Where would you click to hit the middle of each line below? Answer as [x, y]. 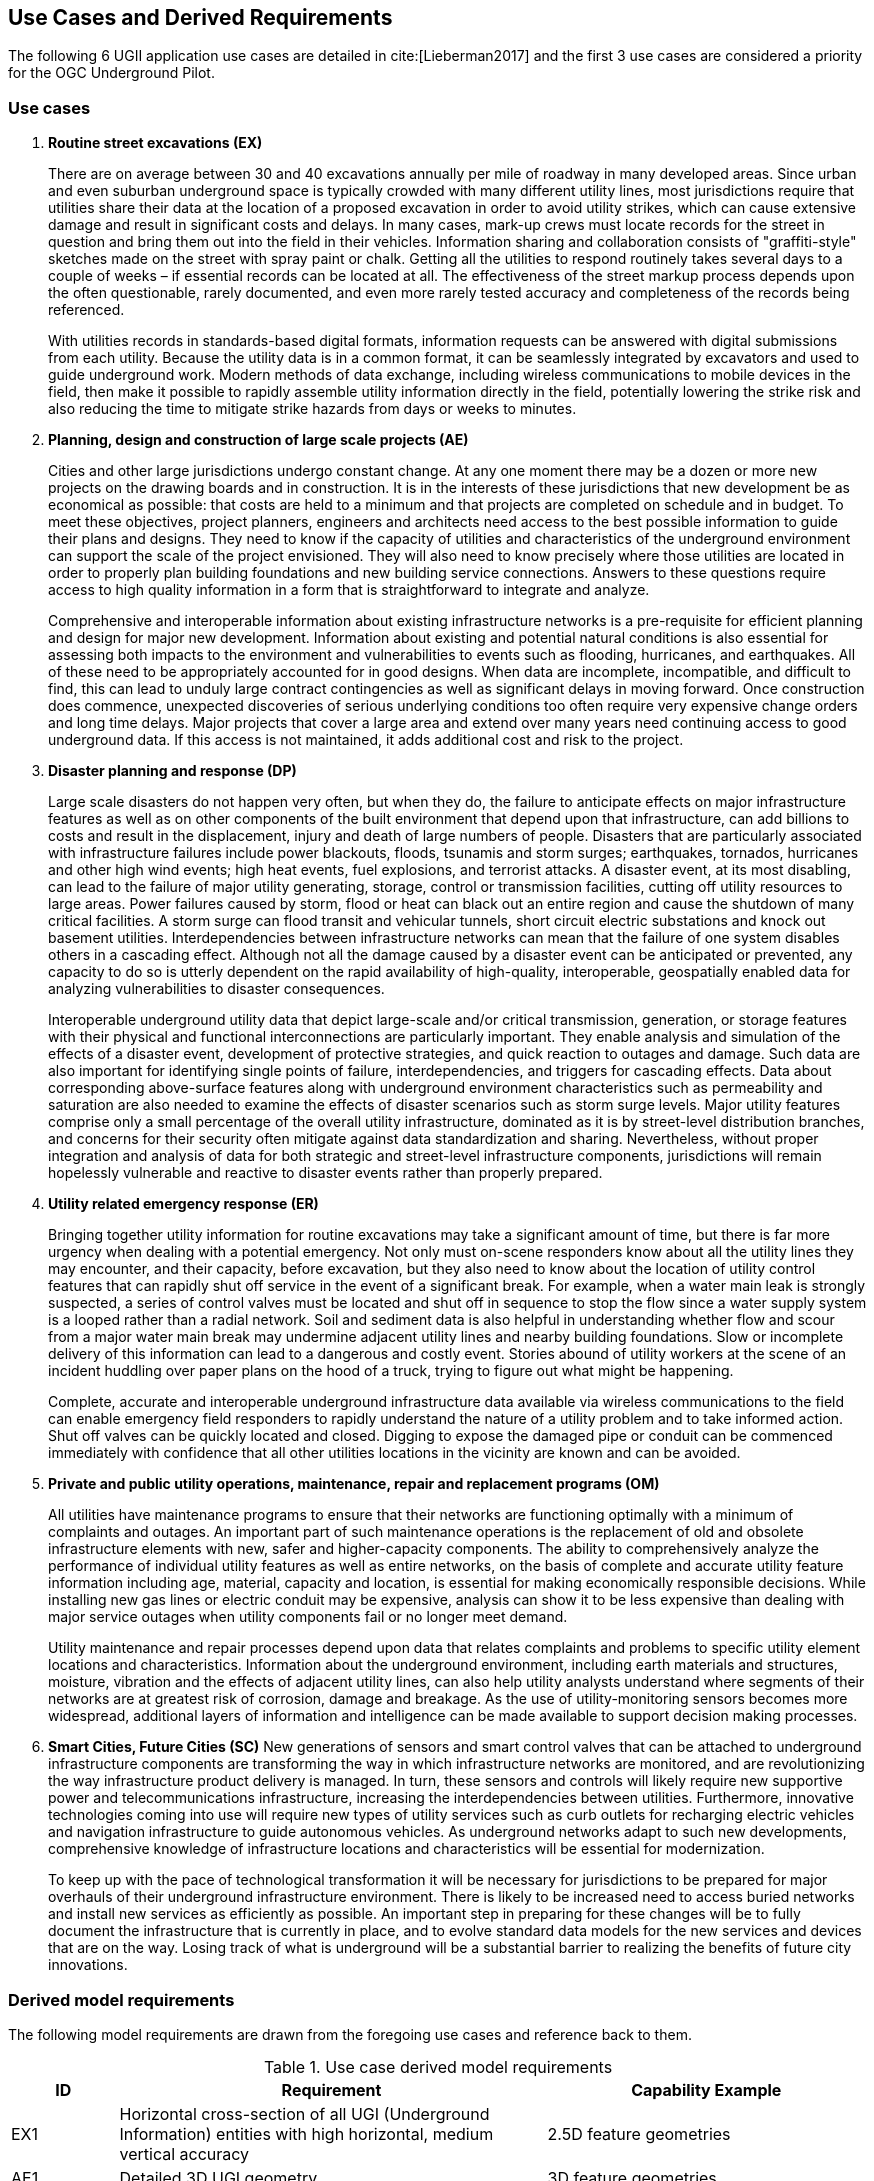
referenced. [86, 310]
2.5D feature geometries [639, 2133]
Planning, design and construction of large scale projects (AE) [258, 440]
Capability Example [706, 2089]
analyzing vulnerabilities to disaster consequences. [216, 989]
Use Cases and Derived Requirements [200, 17]
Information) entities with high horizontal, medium [306, 2133]
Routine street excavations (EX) [155, 143]
